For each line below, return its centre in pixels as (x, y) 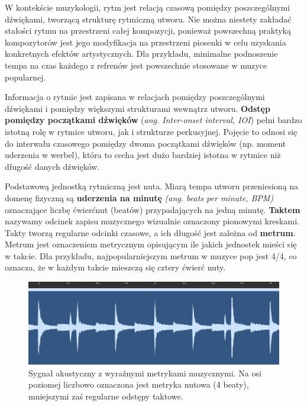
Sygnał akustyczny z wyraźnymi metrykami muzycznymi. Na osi (145, 373)
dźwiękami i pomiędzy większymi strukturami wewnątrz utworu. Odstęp (138, 108)
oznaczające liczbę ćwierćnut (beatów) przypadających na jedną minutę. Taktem (153, 209)
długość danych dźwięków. (52, 166)
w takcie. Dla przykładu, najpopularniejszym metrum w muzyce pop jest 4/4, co (151, 255)
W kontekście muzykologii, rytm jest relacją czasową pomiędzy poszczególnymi (148, 7)
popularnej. (25, 77)
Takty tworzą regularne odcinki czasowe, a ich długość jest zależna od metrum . (150, 232)
